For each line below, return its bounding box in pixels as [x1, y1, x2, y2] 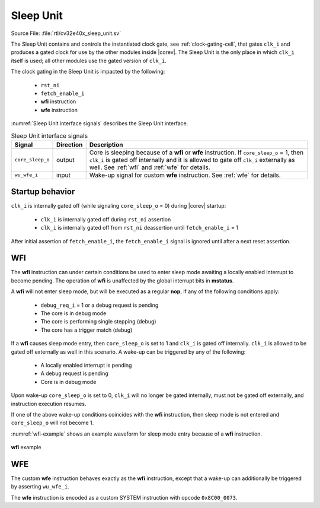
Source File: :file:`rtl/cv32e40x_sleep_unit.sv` [11, 30, 121, 37]
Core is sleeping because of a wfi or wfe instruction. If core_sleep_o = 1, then [89, 148, 304, 157]
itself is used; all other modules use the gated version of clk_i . [11, 57, 167, 64]
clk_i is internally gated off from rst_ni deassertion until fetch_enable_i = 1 [40, 224, 238, 231]
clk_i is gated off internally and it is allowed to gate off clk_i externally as [89, 155, 295, 164]
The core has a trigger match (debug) [40, 326, 133, 334]
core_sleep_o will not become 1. [11, 419, 94, 427]
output [56, 155, 75, 164]
